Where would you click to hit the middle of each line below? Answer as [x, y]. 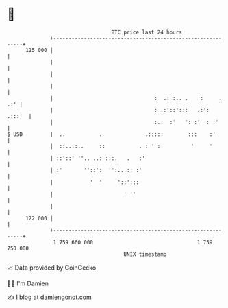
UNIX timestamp [145, 254]
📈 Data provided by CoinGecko [52, 268]
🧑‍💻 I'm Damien [28, 283]
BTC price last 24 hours [147, 32]
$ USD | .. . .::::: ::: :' [111, 134]
